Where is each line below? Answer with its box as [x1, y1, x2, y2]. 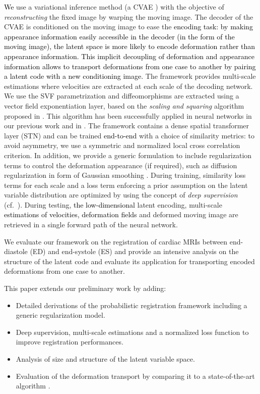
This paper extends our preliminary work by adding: [4, 283, 166, 293]
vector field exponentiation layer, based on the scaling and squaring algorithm [4, 100, 244, 111]
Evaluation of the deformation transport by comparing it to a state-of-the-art [16, 370, 255, 381]
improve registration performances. [16, 336, 123, 347]
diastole [4, 246, 28, 257]
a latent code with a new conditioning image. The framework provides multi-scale [4, 71, 256, 81]
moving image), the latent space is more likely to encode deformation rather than [4, 41, 255, 52]
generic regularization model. [16, 310, 105, 320]
